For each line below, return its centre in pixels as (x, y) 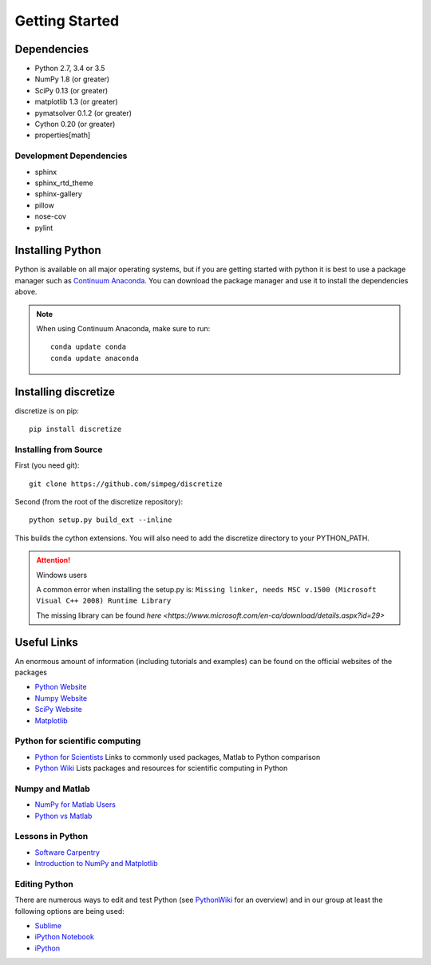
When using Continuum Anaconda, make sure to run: (123, 328)
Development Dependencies (71, 156)
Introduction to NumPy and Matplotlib (97, 864)
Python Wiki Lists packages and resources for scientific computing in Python (161, 768)
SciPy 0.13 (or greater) (71, 90)
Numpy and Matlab (53, 789)
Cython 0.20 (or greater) (75, 125)
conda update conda (89, 347)
